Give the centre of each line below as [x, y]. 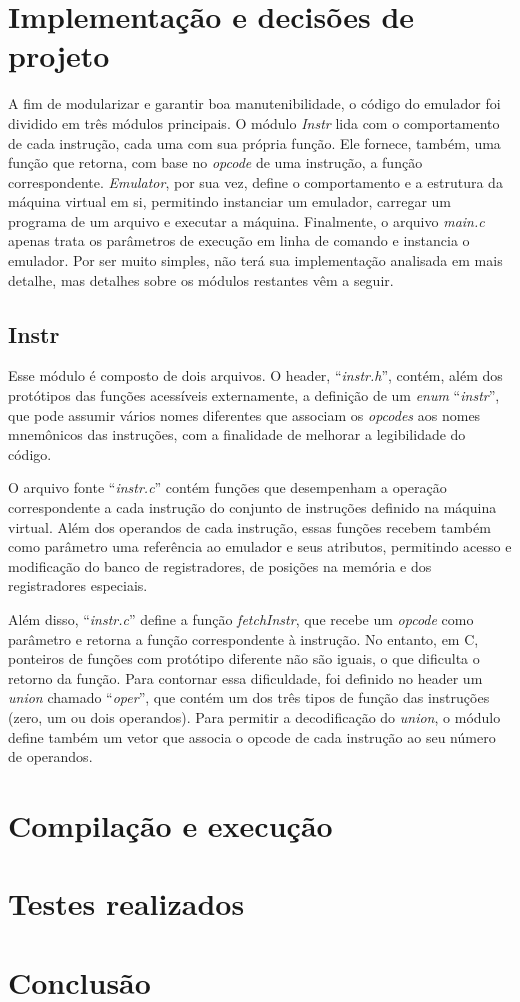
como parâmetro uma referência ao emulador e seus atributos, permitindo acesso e [260, 546]
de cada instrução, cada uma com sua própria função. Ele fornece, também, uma [254, 142]
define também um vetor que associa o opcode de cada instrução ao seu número [252, 736]
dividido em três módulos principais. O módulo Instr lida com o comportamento [254, 122]
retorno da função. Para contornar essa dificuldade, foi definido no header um [245, 677]
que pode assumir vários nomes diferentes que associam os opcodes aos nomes [244, 414]
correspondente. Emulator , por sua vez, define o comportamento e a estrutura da [255, 181]
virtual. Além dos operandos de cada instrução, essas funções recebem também [249, 526]
